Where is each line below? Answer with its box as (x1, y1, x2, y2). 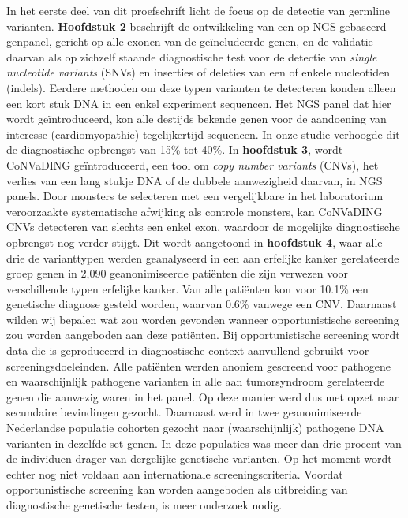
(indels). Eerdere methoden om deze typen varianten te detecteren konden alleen (6, 79, 396, 95)
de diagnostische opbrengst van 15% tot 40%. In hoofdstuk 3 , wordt (6, 141, 343, 158)
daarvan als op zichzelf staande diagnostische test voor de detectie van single (6, 48, 377, 65)
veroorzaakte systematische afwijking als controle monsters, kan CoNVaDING (6, 203, 383, 219)
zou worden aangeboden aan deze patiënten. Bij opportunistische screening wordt (6, 326, 400, 343)
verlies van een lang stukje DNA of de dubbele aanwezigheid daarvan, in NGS (6, 172, 383, 188)
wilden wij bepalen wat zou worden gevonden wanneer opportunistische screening (6, 311, 399, 327)
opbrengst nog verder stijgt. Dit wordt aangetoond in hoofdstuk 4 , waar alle (6, 233, 383, 250)
